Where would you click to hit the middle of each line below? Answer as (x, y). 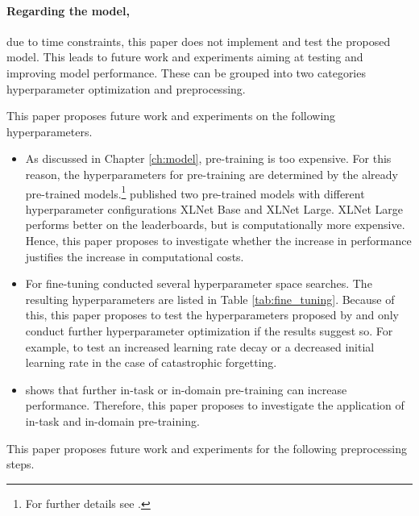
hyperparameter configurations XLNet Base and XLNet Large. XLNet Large (214, 208)
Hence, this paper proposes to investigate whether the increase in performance (218, 240)
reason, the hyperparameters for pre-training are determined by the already (212, 174)
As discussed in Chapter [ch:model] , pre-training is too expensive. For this (208, 158)
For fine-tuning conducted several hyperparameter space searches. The (199, 283)
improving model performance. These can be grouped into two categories (186, 72)
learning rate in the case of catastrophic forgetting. (151, 362)
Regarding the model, (68, 10)
